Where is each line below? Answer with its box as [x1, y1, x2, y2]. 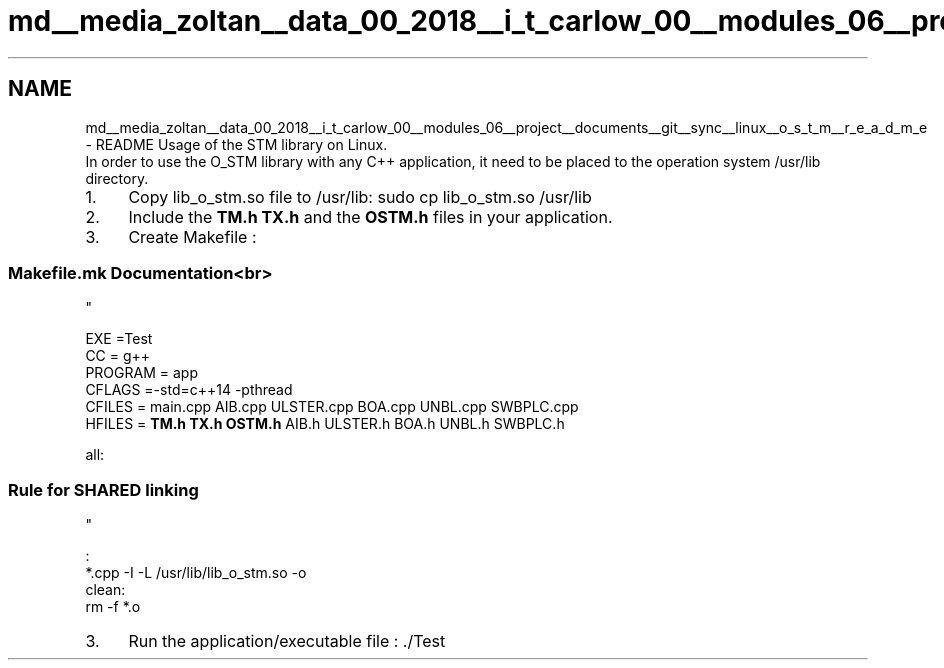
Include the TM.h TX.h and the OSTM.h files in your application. [128, 206, 613, 227]
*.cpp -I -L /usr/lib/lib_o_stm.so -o [85, 564, 307, 582]
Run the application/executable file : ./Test [128, 631, 446, 652]
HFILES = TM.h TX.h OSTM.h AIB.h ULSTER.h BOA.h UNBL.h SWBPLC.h [85, 415, 565, 433]
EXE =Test [85, 330, 153, 348]
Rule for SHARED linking [8, 479, 199, 500]
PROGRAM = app [85, 364, 198, 382]
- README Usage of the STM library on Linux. [85, 135, 388, 153]
